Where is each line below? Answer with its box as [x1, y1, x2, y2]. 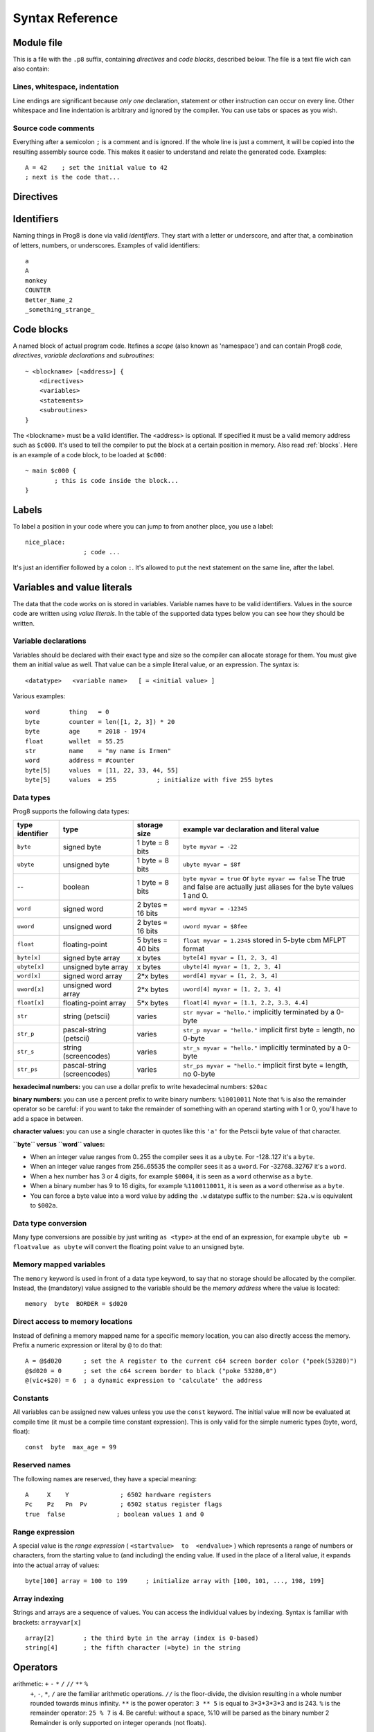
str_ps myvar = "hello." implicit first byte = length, [182, 1060, 348, 1070]
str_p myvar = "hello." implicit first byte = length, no [182, 1025, 355, 1034]
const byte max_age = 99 [25, 1443, 117, 1451]
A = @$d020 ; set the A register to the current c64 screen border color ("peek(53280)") [25, 1357, 358, 1365]
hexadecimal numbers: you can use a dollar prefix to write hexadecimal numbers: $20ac [12, 1082, 268, 1090]
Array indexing [12, 1593, 64, 1603]
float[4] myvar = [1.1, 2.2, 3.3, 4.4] [182, 999, 309, 1007]
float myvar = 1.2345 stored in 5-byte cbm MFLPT [182, 935, 346, 945]
